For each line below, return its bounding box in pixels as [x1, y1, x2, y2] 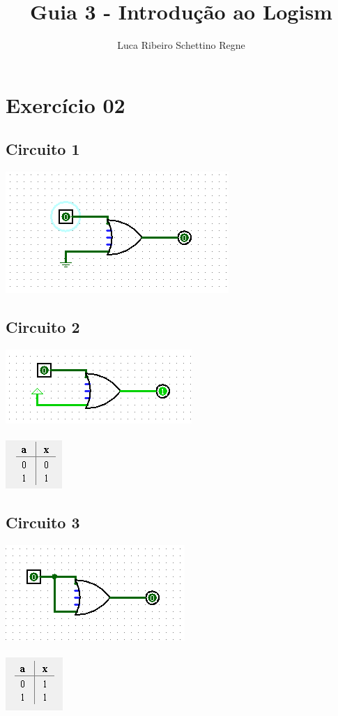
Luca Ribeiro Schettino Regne [117, 38, 245, 52]
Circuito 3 [6, 512, 80, 533]
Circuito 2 [6, 316, 80, 338]
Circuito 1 [6, 138, 80, 160]
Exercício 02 [6, 90, 125, 119]
